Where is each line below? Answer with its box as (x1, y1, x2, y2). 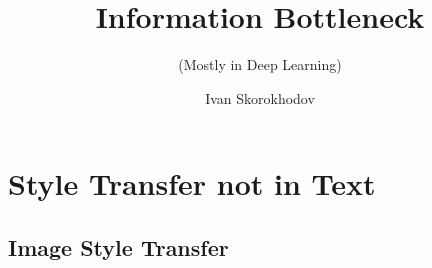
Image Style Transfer (8, 231, 229, 262)
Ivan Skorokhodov (205, 87, 315, 108)
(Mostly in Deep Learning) (178, 54, 342, 75)
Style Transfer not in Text (8, 163, 376, 204)
